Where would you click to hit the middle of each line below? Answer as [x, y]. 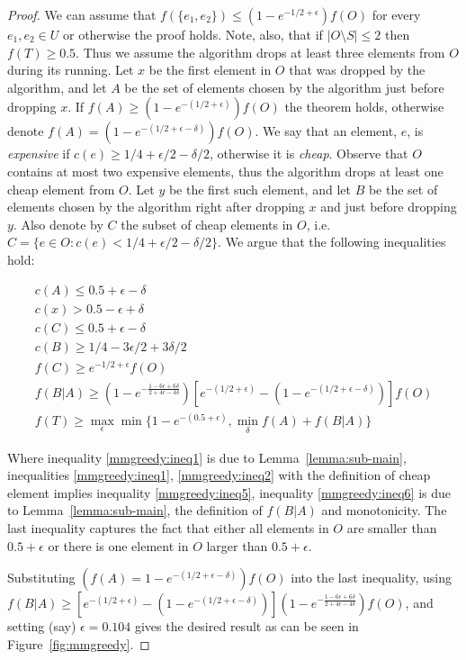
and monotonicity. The [384, 510]
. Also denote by [58, 224]
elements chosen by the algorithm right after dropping [156, 207]
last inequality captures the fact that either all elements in [168, 527]
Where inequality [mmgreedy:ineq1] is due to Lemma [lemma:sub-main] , [207, 457]
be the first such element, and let [260, 189]
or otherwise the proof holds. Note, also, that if [193, 34]
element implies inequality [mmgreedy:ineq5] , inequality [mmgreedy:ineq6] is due [229, 492]
